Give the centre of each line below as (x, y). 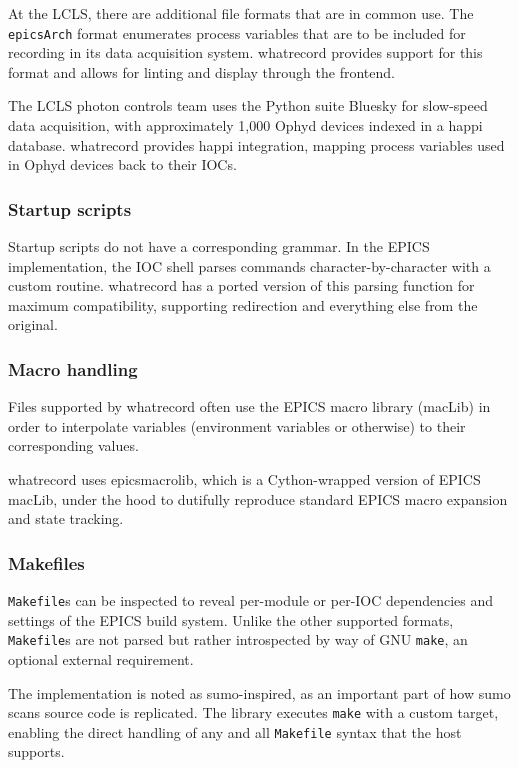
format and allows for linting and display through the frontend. (201, 71)
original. (33, 324)
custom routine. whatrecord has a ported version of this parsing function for (241, 285)
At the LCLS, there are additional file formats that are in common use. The (241, 13)
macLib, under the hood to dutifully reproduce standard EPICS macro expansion (258, 498)
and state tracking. (66, 518)
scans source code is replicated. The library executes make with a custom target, (253, 712)
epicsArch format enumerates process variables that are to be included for (237, 32)
